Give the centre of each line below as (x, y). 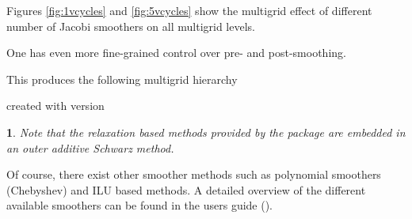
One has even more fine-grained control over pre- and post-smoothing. (176, 53)
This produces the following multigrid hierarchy (122, 79)
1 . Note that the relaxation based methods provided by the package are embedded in (206, 132)
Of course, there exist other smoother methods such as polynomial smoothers (194, 174)
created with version (55, 106)
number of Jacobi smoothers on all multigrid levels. (131, 26)
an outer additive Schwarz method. (90, 147)
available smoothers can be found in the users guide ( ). (140, 205)
